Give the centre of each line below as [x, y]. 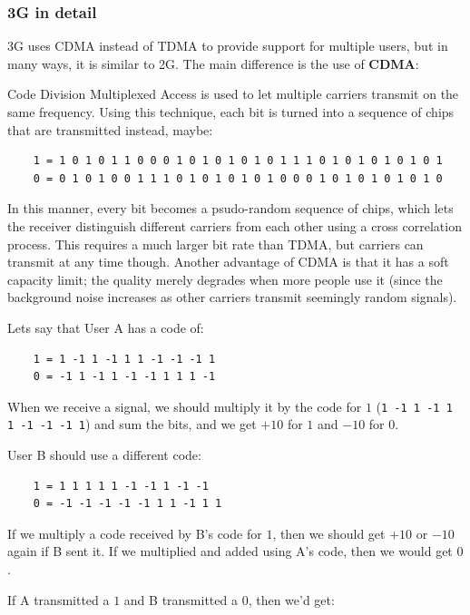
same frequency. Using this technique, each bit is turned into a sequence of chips [231, 112]
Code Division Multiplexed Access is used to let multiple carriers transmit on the [233, 94]
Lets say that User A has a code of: [106, 327]
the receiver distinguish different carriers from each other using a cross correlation [235, 225]
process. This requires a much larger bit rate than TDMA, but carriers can [215, 244]
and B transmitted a [181, 599]
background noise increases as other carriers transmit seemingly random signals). [232, 297]
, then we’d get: [291, 599]
